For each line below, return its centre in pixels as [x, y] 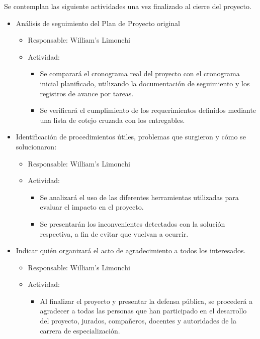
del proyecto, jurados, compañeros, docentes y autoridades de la [138, 321]
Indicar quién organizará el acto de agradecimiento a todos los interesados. [131, 250]
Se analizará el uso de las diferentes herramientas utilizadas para [139, 197]
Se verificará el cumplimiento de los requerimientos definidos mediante [148, 110]
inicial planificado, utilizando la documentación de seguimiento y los [145, 83]
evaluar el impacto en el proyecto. [92, 207]
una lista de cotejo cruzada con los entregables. [112, 120]
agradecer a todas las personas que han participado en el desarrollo [143, 311]
